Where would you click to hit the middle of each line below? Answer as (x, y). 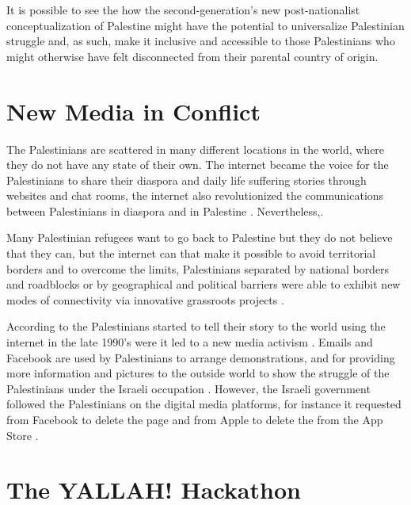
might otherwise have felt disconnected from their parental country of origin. (192, 56)
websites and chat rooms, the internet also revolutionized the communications (195, 195)
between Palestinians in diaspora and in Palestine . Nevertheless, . (165, 210)
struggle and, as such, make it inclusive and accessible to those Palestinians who (201, 41)
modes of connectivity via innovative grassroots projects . (145, 299)
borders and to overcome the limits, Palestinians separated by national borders (198, 268)
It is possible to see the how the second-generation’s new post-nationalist (183, 10)
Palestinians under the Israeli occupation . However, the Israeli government (188, 388)
